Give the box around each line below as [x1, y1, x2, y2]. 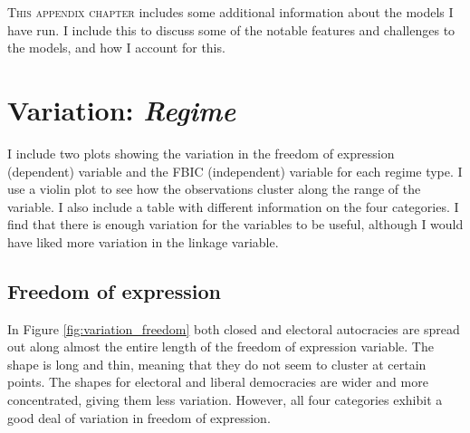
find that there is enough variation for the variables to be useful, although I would [7, 215, 464, 234]
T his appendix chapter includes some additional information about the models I [7, 3, 454, 21]
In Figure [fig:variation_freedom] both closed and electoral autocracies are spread [7, 319, 460, 338]
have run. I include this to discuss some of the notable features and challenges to [7, 20, 456, 39]
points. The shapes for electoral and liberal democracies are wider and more [7, 372, 428, 391]
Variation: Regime [7, 91, 236, 129]
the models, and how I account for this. [7, 38, 225, 57]
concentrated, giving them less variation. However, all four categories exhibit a [7, 390, 443, 409]
